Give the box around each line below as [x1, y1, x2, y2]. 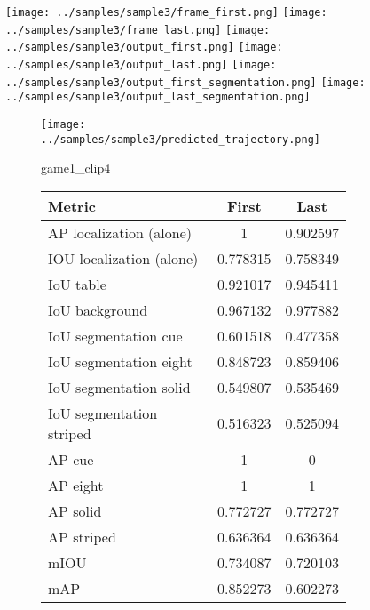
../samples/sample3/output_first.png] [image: [5, 41, 283, 54]
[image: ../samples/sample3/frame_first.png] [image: [5, 6, 327, 19]
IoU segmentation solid [48, 376, 191, 397]
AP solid [48, 500, 102, 521]
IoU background [48, 299, 148, 320]
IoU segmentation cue [48, 325, 183, 346]
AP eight [48, 474, 104, 495]
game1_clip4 [41, 158, 111, 177]
